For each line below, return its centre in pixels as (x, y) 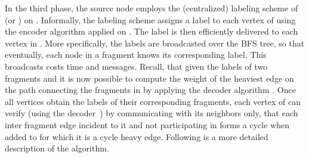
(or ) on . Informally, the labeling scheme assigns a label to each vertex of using (150, 19)
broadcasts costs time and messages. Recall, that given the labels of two (136, 66)
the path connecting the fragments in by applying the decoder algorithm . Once (150, 90)
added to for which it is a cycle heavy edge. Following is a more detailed (137, 136)
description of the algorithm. (57, 148)
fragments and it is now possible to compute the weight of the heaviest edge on (149, 78)
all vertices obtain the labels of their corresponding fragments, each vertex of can (153, 101)
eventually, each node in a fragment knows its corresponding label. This (136, 55)
